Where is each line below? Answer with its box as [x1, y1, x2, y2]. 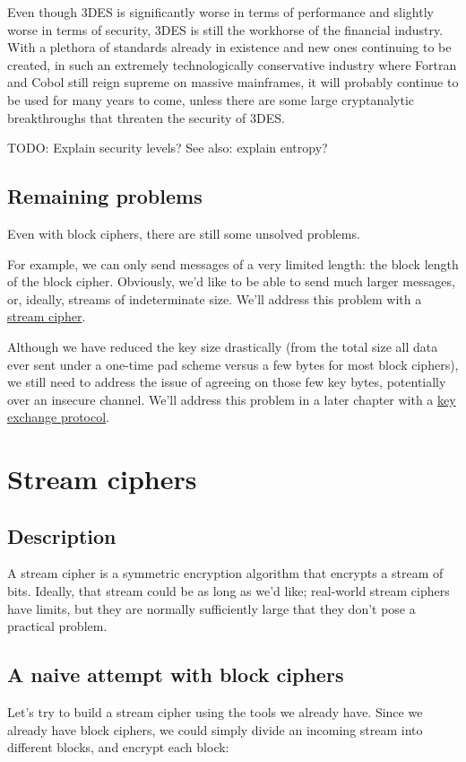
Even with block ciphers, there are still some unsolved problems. [7, 223, 360, 242]
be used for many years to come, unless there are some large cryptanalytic [7, 90, 415, 109]
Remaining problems [7, 182, 203, 210]
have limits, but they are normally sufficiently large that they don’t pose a [7, 599, 416, 617]
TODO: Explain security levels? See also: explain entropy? [7, 138, 328, 157]
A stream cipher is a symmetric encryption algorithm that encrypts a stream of [7, 564, 444, 582]
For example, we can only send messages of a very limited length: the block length [7, 254, 459, 273]
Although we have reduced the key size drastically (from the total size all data [7, 337, 438, 355]
